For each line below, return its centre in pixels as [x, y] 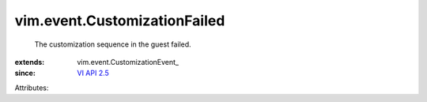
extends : [30, 62]
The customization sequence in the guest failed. [113, 44]
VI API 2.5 [93, 73]
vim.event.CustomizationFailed [120, 21]
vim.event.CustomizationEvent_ [128, 62]
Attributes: [32, 88]
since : [25, 73]
